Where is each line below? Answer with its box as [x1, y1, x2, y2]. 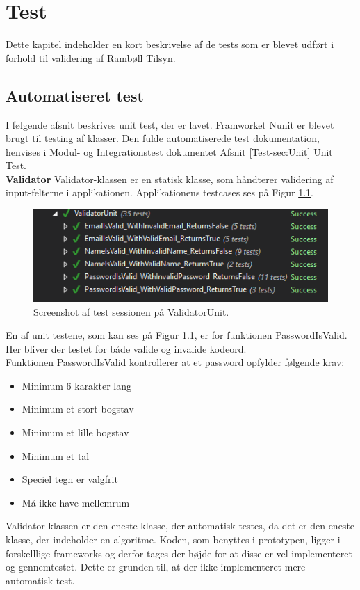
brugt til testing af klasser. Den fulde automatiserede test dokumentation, [6, 131, 320, 145]
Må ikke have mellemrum [22, 495, 130, 509]
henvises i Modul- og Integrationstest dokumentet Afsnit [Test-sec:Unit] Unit [6, 144, 333, 159]
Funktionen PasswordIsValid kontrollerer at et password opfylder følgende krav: [6, 355, 345, 369]
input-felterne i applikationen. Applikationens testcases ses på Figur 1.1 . [6, 185, 313, 200]
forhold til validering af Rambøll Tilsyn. [6, 50, 176, 65]
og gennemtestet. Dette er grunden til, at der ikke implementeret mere [6, 559, 306, 574]
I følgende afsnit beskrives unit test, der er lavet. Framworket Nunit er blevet [6, 117, 334, 131]
